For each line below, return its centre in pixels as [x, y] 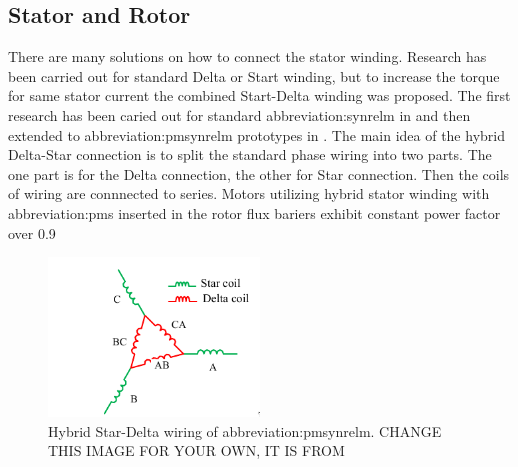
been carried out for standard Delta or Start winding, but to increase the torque [254, 75]
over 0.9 [32, 232]
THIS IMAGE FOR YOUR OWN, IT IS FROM [196, 450]
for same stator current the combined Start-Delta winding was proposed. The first [259, 95]
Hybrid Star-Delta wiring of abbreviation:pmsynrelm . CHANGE [245, 430]
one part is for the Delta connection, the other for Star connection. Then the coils [259, 173]
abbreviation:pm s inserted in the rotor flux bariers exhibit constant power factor [254, 212]
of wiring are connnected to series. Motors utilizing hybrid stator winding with [249, 193]
